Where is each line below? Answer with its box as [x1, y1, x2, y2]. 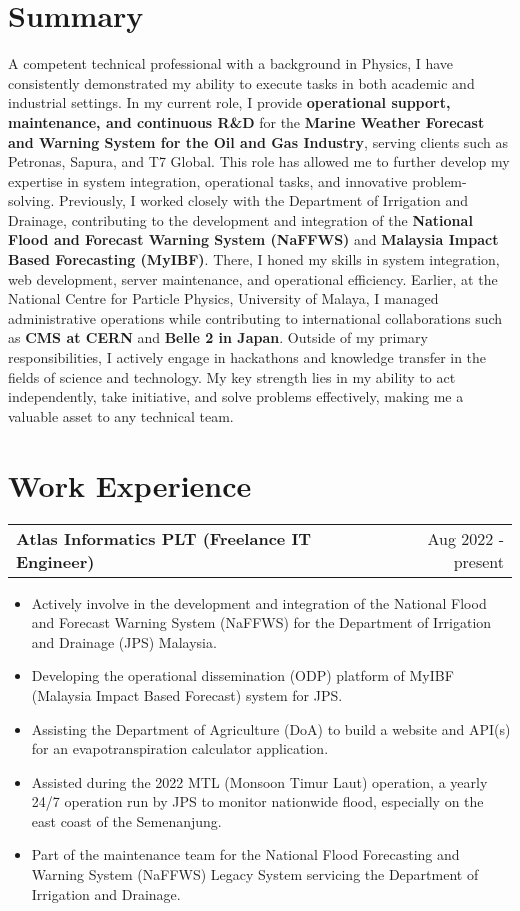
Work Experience [8, 464, 252, 505]
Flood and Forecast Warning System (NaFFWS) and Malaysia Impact [8, 229, 499, 250]
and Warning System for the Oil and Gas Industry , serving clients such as [8, 131, 508, 152]
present [453, 549, 504, 573]
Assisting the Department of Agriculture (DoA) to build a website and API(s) [31, 718, 511, 739]
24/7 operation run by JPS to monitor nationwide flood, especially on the [31, 791, 484, 812]
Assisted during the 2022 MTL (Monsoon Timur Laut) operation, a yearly [31, 771, 488, 792]
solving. [8, 190, 55, 211]
